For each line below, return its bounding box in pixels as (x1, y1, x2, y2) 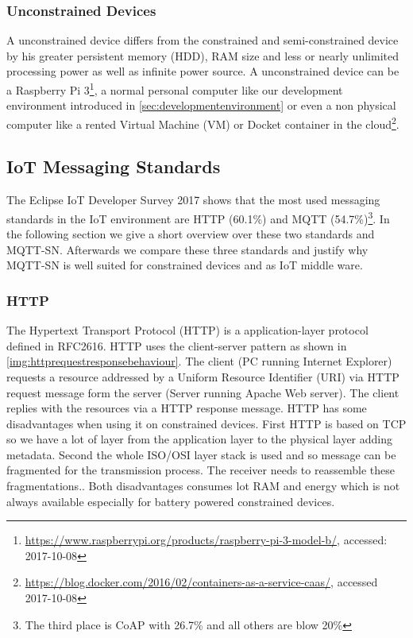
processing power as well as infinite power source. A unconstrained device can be (6, 63, 399, 79)
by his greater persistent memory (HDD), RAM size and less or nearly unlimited (6, 47, 399, 64)
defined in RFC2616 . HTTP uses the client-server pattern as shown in (6, 337, 347, 354)
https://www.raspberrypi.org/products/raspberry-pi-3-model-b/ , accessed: (25, 532, 388, 548)
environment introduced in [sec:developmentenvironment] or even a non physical (6, 97, 396, 114)
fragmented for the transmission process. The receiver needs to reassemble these (6, 462, 395, 478)
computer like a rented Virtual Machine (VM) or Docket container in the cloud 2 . (6, 113, 399, 132)
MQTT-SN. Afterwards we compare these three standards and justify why (6, 241, 369, 257)
